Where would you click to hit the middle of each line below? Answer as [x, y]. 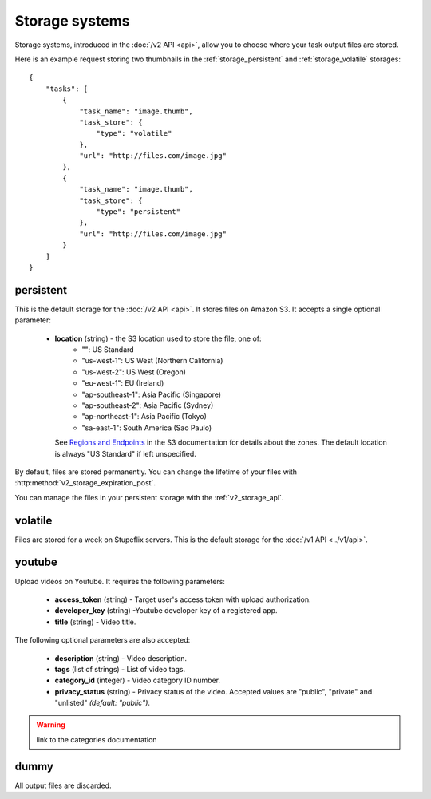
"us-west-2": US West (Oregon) [134, 372]
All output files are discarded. [63, 785]
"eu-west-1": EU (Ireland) [123, 383]
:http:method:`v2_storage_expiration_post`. [85, 483]
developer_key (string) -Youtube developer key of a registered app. [166, 611]
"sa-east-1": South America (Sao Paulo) [147, 428]
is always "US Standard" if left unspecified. [126, 453]
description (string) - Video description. [121, 658]
